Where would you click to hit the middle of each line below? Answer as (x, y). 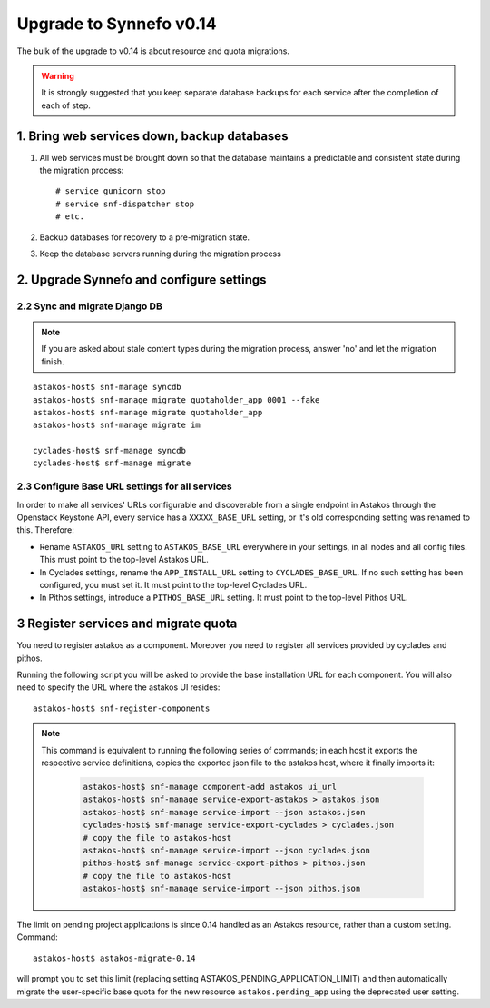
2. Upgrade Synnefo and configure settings (142, 279)
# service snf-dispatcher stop (125, 204)
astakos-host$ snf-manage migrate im (117, 425)
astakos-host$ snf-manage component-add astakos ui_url (210, 787)
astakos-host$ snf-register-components (122, 708)
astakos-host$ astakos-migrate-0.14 (114, 958)
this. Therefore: (45, 530)
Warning (58, 75)
